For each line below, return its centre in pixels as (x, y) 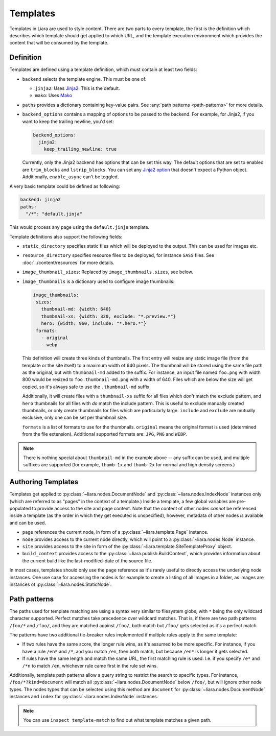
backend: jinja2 (41, 200)
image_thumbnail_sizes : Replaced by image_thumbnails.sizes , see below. (108, 272)
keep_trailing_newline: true (80, 149)
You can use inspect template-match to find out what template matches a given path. (117, 720)
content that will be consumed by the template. (59, 43)
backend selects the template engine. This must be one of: (84, 79)
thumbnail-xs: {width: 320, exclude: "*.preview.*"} (109, 316)
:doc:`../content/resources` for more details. (68, 263)
